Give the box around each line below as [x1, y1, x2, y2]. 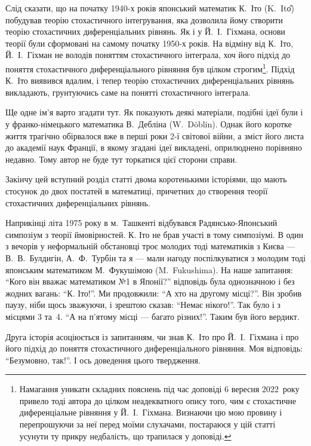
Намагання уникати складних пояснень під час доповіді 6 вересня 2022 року [19, 383, 300, 395]
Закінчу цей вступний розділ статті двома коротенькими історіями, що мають [5, 173, 287, 185]
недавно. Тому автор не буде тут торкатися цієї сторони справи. [5, 152, 238, 165]
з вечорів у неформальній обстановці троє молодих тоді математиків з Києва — [5, 240, 295, 252]
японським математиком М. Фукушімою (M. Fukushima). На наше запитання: [5, 263, 293, 276]
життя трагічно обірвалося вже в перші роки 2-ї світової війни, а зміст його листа [5, 129, 304, 142]
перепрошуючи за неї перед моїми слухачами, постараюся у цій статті [19, 418, 276, 430]
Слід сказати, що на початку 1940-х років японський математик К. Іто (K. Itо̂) [5, 2, 294, 14]
